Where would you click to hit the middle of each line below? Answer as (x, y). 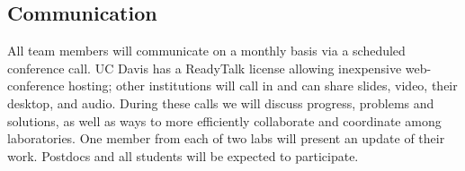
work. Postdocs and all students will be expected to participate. (183, 155)
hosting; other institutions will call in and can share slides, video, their (263, 85)
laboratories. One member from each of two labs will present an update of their (226, 138)
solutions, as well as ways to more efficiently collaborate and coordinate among (224, 120)
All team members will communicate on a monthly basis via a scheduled (206, 51)
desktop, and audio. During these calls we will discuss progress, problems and (221, 103)
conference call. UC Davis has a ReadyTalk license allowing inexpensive (205, 68)
